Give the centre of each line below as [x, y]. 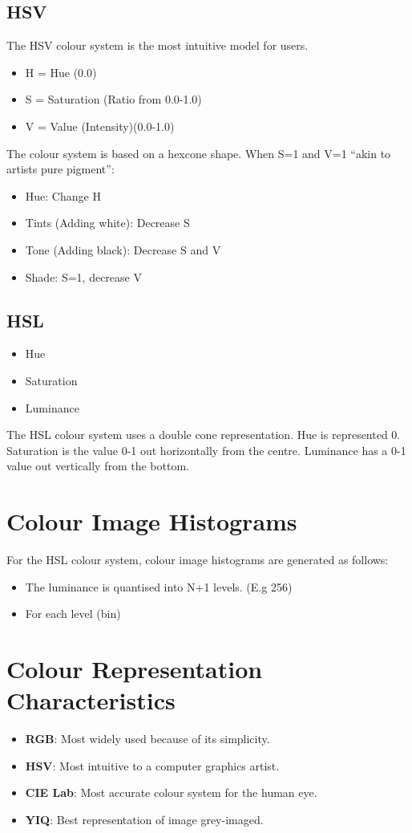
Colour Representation [135, 668]
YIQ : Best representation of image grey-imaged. [144, 819]
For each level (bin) [73, 614]
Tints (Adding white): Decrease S [107, 223]
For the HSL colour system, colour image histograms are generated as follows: [198, 560]
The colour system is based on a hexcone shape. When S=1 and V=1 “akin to [199, 153]
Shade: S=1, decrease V [83, 276]
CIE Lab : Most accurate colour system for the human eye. [171, 792]
